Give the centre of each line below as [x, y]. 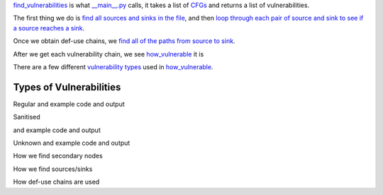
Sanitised [27, 117]
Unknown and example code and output [72, 143]
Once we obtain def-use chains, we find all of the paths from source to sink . [124, 41]
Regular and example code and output [69, 104]
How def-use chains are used [56, 182]
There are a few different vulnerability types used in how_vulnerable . [113, 66]
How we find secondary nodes [58, 156]
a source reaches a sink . [49, 28]
